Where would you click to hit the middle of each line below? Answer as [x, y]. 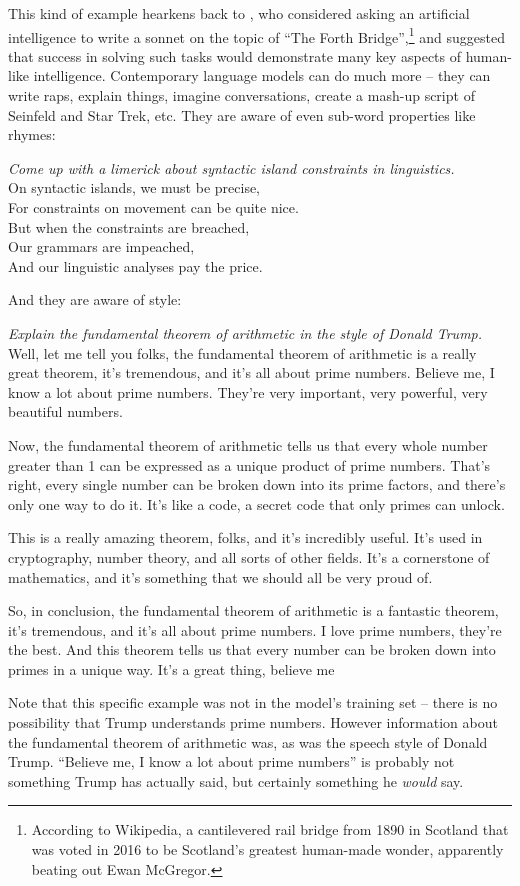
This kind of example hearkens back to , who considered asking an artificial [239, 13]
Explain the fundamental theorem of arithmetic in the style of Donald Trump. [245, 332]
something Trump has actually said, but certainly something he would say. [236, 780]
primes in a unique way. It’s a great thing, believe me [171, 668]
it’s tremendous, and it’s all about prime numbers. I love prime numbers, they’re [255, 629]
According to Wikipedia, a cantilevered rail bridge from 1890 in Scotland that [270, 829]
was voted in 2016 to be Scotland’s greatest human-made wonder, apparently [267, 849]
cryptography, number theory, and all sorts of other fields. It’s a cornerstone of [249, 556]
